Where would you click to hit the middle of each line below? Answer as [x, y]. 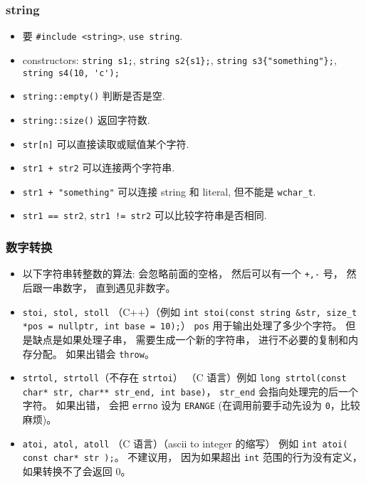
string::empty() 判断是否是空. [94, 96]
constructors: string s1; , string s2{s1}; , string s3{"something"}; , [179, 59]
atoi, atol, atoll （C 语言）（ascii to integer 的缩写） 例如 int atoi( [185, 443]
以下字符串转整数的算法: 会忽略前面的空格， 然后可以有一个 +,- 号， [183, 274]
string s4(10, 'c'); [71, 73]
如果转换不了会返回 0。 [77, 471]
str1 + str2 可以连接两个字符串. [99, 168]
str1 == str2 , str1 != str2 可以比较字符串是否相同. [145, 215]
